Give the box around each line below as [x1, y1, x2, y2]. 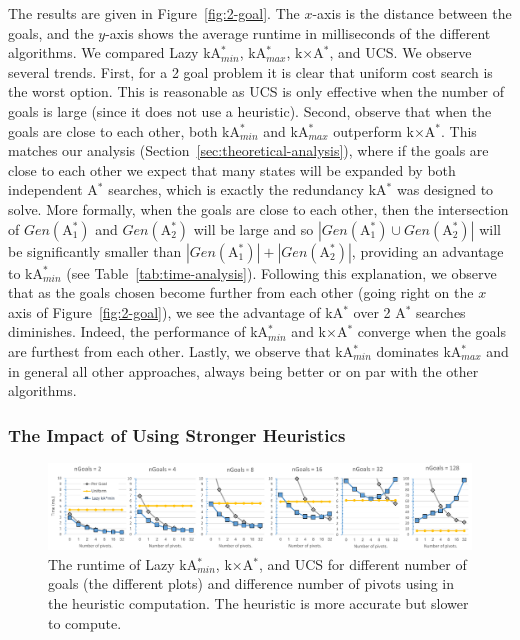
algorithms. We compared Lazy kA [8, 42, 222, 63]
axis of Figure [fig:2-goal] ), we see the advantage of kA [8, 301, 344, 322]
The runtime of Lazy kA [48, 553, 198, 574]
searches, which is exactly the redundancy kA [108, 179, 387, 200]
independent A [8, 179, 98, 200]
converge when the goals [357, 321, 507, 342]
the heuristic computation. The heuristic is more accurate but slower [48, 593, 469, 614]
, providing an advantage [351, 240, 504, 261]
